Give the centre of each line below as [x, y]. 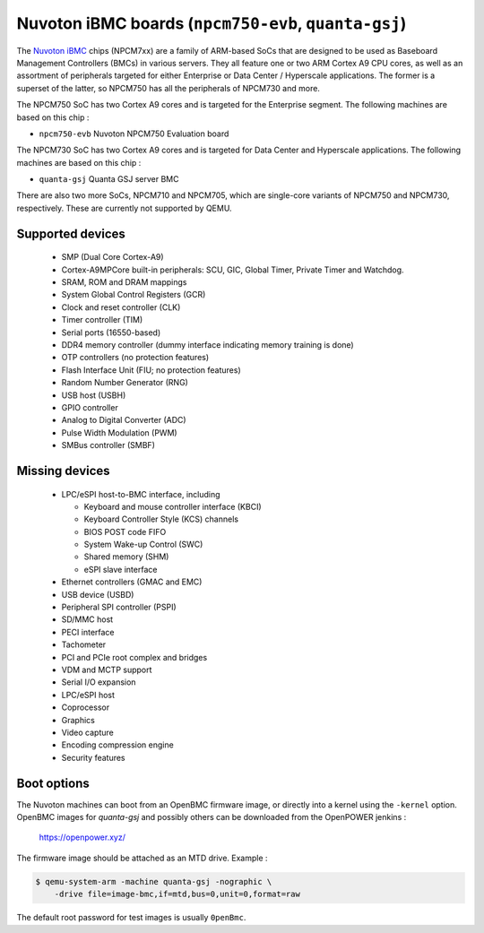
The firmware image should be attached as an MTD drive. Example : [142, 858]
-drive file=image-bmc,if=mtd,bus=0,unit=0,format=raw [177, 894]
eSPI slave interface [121, 569]
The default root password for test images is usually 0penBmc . [131, 918]
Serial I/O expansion [99, 682]
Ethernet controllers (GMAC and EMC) [132, 582]
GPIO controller [90, 407]
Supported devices [71, 233]
